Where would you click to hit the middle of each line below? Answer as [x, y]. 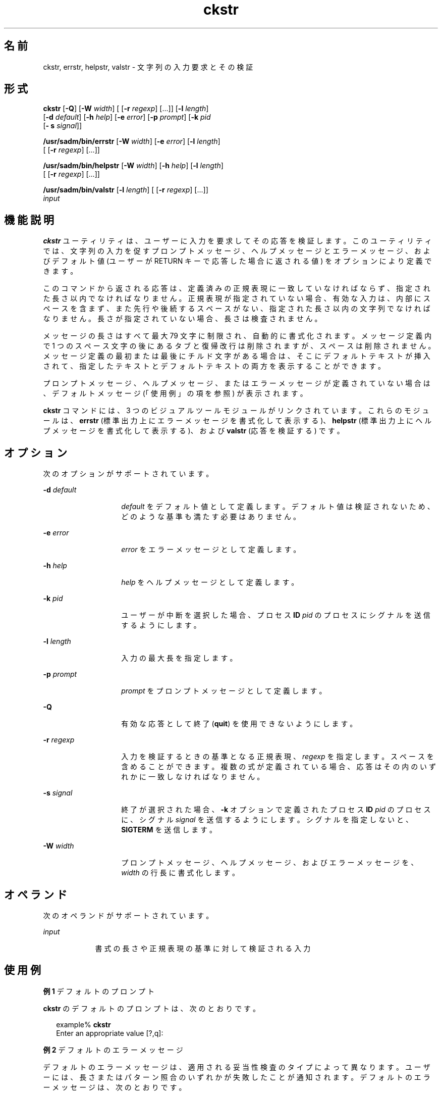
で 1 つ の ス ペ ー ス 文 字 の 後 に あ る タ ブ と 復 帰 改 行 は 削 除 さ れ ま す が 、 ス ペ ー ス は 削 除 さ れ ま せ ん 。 [239, 346]
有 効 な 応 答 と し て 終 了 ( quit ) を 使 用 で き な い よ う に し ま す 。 [239, 724]
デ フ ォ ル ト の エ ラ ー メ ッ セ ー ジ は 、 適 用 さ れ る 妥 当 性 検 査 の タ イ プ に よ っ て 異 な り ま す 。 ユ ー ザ [237, 1067]
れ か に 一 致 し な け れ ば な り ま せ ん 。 [193, 777]
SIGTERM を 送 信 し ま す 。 [169, 830]
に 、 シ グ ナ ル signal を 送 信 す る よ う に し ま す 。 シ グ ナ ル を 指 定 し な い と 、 [267, 820]
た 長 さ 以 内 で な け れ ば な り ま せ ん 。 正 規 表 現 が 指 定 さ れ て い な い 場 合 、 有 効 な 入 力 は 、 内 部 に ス [237, 298]
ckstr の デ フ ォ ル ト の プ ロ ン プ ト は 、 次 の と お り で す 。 [152, 1008]
